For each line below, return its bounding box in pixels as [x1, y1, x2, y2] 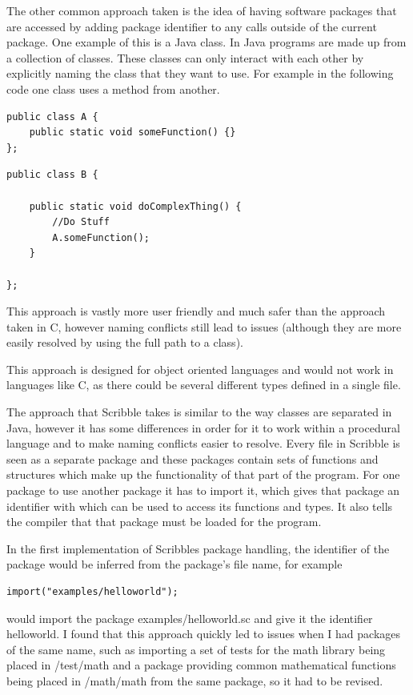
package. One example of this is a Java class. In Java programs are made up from [6, 34, 407, 50]
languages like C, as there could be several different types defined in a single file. [6, 376, 401, 393]
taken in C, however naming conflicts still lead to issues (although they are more [6, 318, 402, 335]
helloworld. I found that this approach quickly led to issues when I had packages [6, 625, 401, 642]
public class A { [6, 110, 98, 123]
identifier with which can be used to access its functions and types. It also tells [6, 497, 393, 514]
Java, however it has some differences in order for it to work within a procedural [6, 419, 400, 436]
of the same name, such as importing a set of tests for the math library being [6, 641, 386, 657]
